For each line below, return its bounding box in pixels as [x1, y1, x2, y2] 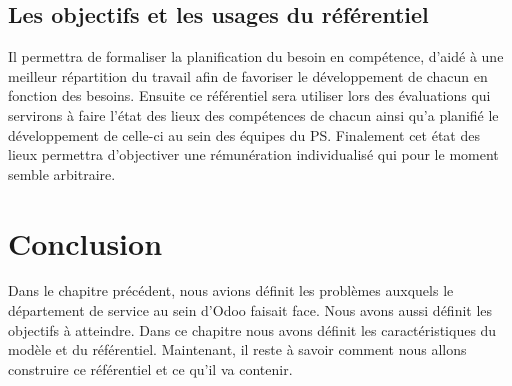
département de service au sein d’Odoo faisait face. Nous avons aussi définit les [8, 300, 493, 321]
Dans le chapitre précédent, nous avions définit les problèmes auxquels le [8, 280, 454, 301]
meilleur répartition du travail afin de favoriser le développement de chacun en [8, 65, 488, 86]
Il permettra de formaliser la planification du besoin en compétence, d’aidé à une [8, 46, 504, 67]
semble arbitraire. [8, 163, 116, 184]
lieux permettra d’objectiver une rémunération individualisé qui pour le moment [8, 144, 499, 165]
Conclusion [8, 222, 163, 263]
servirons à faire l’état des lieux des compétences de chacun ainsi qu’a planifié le [8, 104, 499, 125]
